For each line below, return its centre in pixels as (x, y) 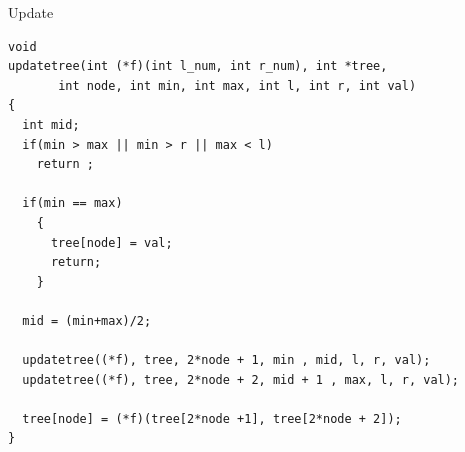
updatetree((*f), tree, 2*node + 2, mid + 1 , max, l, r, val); (241, 379)
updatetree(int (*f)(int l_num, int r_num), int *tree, (198, 66)
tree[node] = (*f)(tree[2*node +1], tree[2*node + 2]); (212, 418)
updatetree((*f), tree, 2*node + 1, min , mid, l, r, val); (226, 360)
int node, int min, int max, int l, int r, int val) (237, 85)
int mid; (51, 124)
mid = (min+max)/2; (87, 320)
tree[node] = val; (111, 242)
